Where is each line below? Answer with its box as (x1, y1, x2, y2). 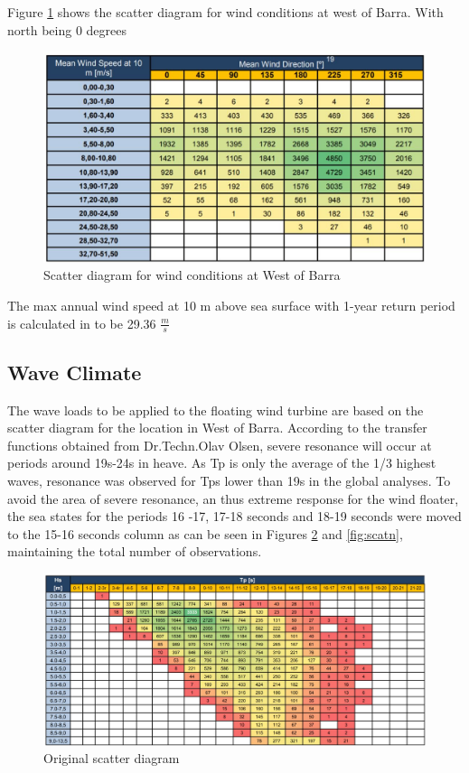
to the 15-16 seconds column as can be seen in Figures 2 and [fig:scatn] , (7, 524, 403, 543)
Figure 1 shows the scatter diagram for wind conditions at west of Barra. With (7, 3, 444, 21)
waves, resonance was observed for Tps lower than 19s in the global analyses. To (7, 470, 451, 489)
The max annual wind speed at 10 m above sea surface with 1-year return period (7, 295, 455, 314)
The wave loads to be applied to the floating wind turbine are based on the (7, 400, 424, 419)
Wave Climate (7, 358, 142, 386)
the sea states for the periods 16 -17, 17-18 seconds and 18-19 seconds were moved (7, 507, 462, 526)
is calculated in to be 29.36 (7, 313, 156, 332)
